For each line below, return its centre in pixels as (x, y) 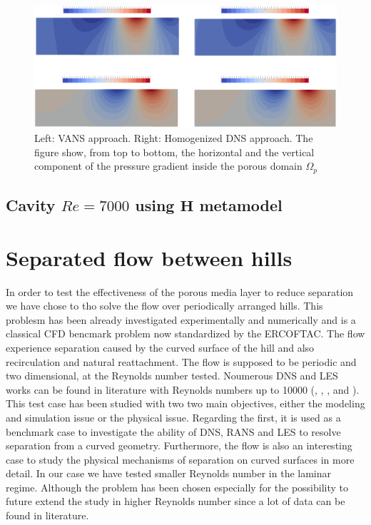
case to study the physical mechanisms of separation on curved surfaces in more (180, 459)
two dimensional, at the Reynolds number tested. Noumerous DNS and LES (172, 376)
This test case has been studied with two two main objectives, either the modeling (185, 403)
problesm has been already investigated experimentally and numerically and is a (181, 319)
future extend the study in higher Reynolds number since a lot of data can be (176, 501)
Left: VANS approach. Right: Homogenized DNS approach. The (174, 138)
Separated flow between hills (149, 257)
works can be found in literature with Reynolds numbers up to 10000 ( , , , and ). (183, 389)
